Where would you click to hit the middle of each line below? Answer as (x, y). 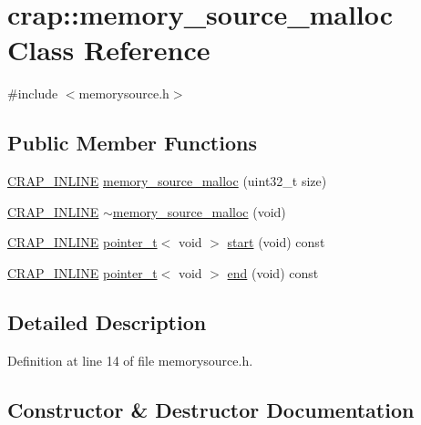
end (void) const (273, 272)
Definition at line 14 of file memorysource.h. (130, 360)
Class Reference (109, 50)
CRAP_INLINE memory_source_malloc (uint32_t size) (167, 181)
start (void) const (276, 242)
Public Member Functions (132, 143)
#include (33, 93)
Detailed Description (107, 321)
